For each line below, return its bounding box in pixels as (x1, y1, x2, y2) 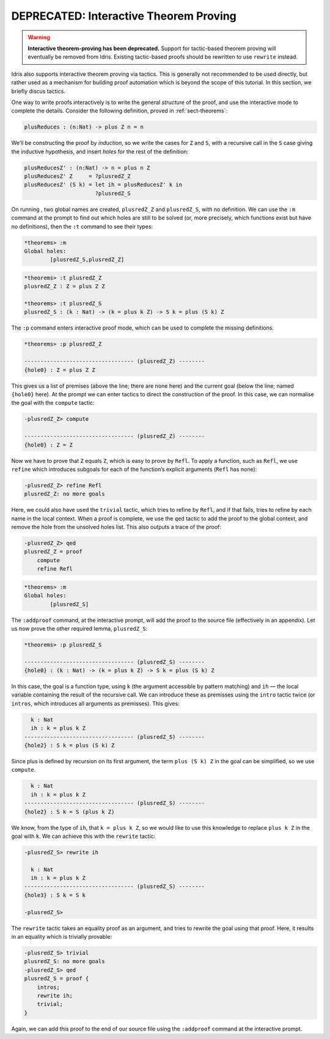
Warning (28, 34, 50, 41)
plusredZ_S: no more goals (24, 958, 105, 965)
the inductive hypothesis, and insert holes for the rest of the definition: (11, 147, 189, 155)
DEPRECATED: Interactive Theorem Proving (11, 9, 237, 23)
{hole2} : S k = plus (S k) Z (24, 742, 115, 749)
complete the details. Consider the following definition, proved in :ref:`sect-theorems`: (11, 107, 228, 114)
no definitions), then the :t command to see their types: (11, 223, 153, 230)
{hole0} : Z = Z (24, 441, 73, 448)
